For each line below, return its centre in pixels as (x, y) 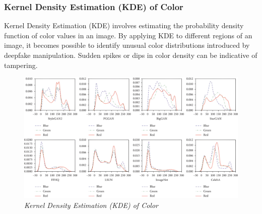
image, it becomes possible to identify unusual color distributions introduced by (127, 45)
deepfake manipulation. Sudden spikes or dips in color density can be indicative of (131, 55)
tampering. (21, 65)
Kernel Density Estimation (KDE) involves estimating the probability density (124, 25)
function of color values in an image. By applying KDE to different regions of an (128, 35)
